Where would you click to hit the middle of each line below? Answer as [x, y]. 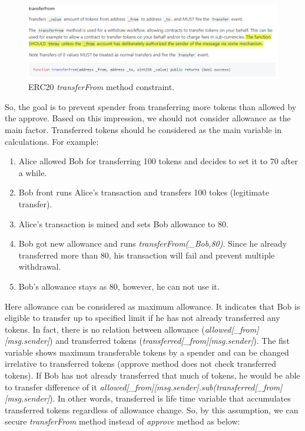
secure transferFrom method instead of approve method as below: [122, 421]
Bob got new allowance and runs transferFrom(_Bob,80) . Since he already [153, 243]
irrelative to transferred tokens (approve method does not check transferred [141, 364]
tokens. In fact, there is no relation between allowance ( [105, 329]
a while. [33, 172]
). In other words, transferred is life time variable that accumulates [170, 398]
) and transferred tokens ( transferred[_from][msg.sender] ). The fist [170, 341]
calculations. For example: [52, 141]
